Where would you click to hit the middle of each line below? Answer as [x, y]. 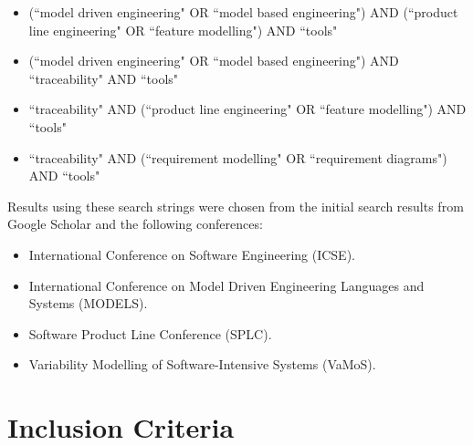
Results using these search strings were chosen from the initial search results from [236, 206]
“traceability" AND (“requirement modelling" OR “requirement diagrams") [238, 157]
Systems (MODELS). [88, 303]
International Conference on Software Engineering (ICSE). [192, 254]
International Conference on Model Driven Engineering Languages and [226, 285]
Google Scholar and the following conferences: [135, 224]
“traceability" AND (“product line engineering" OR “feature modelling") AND [247, 109]
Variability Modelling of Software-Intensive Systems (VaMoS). [202, 364]
